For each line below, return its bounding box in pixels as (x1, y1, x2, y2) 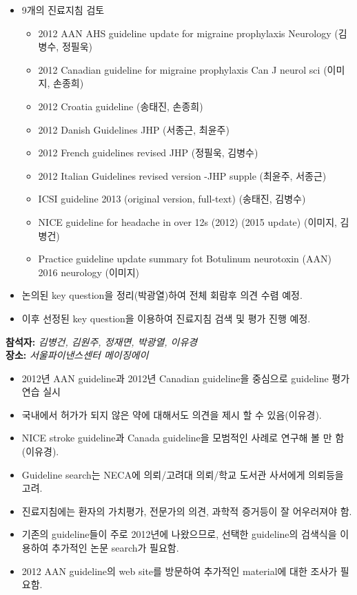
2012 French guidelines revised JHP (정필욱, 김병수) (38, 145, 258, 160)
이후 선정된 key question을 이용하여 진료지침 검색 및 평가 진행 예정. (21, 311, 311, 325)
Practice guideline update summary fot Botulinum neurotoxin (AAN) (38, 251, 331, 266)
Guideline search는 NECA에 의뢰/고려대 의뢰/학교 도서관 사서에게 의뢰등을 (21, 467, 344, 481)
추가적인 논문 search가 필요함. (52, 541, 179, 555)
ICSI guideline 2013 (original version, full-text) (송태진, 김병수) (38, 191, 306, 206)
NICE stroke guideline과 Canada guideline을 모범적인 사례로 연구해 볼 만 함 (21, 430, 345, 445)
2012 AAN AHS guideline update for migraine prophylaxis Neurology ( (38, 25, 338, 40)
